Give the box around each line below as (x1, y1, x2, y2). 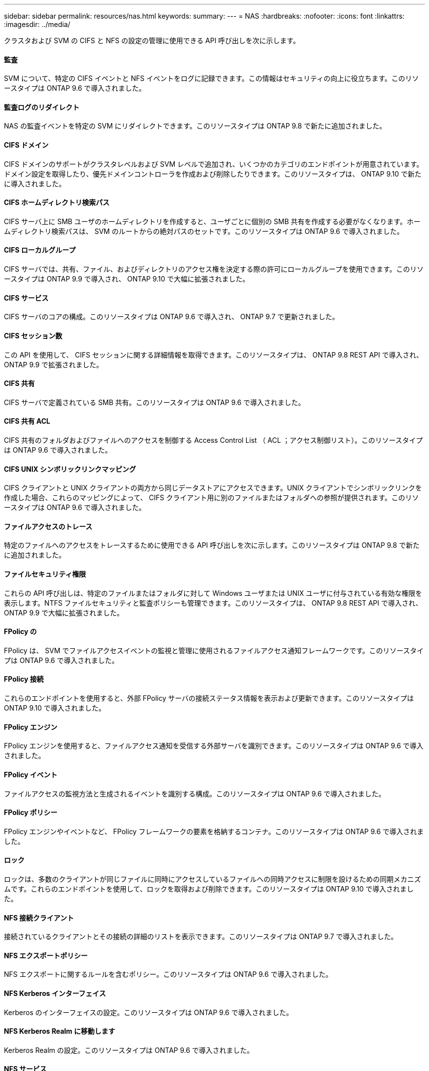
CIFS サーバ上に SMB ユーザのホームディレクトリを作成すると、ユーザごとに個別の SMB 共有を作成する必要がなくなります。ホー (4, 217, 421, 226)
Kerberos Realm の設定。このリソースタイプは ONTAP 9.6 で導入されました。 (4, 1045, 254, 1054)
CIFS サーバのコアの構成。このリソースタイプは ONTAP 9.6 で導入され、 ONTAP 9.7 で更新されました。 (4, 312, 339, 321)
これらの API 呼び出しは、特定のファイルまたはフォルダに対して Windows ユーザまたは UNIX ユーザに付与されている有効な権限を (4, 588, 422, 597)
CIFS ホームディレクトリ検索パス (4, 198, 110, 207)
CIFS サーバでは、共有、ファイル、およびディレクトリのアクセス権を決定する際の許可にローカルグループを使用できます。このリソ (4, 265, 424, 274)
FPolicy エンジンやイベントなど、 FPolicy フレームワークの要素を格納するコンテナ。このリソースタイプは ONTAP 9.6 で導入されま (4, 827, 424, 836)
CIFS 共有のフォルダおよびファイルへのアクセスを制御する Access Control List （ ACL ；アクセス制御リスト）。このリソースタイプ (4, 435, 423, 444)
